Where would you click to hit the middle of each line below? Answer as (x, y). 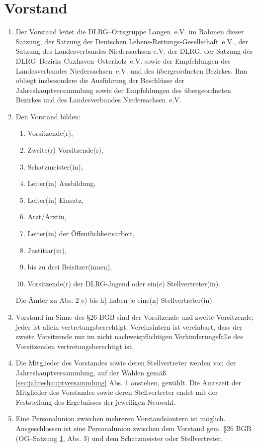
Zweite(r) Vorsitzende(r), (65, 150)
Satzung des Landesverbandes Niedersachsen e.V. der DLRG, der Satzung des (134, 51)
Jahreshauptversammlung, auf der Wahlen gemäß (91, 372)
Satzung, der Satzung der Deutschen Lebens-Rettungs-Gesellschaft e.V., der (132, 41)
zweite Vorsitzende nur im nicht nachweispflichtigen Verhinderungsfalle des (129, 336)
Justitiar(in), (47, 250)
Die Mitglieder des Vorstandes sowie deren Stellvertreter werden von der (126, 363)
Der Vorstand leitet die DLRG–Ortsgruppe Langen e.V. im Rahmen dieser (130, 32)
